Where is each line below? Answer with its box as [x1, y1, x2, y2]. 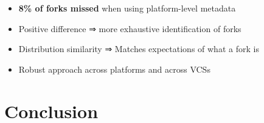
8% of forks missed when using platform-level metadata [18, 2, 236, 14]
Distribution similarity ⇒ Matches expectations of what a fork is [18, 42, 259, 55]
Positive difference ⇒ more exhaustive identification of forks [18, 22, 241, 35]
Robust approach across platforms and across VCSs [18, 62, 210, 75]
